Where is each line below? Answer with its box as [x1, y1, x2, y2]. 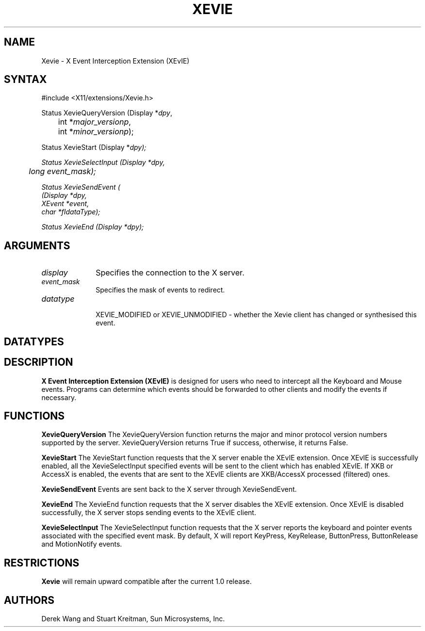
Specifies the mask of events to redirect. [96, 286, 225, 294]
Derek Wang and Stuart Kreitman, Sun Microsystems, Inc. [41, 615, 225, 623]
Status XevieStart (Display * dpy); [41, 143, 147, 152]
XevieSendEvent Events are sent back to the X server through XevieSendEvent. [41, 485, 297, 494]
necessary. [41, 393, 77, 402]
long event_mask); [29, 166, 96, 177]
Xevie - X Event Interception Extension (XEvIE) [41, 56, 190, 65]
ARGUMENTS [4, 239, 70, 252]
